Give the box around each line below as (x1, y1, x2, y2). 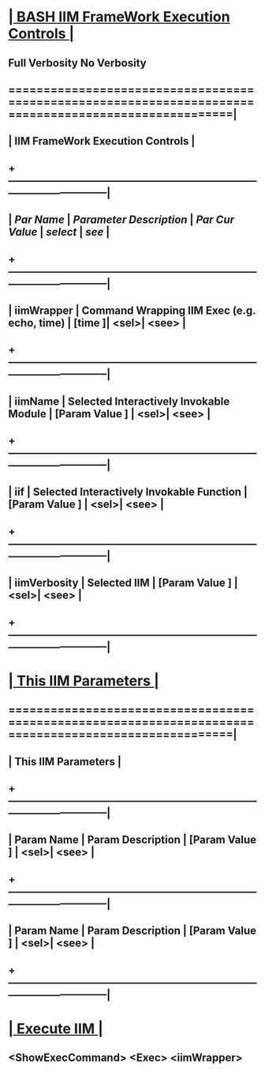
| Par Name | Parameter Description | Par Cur (8, 213, 235, 227)
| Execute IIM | (8, 1020, 104, 1037)
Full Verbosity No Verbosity (8, 56, 147, 70)
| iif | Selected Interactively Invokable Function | (8, 485, 248, 499)
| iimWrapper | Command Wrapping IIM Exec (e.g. (8, 304, 256, 317)
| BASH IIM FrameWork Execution (8, 8, 230, 26)
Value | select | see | (8, 225, 110, 239)
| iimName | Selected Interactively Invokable (8, 394, 230, 408)
